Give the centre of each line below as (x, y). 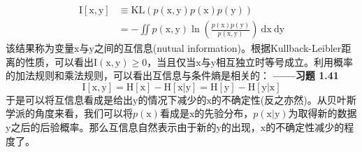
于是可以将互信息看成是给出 (69, 99)
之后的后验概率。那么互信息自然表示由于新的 (114, 127)
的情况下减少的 (172, 99)
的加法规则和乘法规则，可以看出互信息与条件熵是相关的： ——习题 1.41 (172, 75)
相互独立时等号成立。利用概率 (285, 61)
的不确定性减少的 (305, 127)
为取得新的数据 (323, 113)
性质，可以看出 (59, 61)
